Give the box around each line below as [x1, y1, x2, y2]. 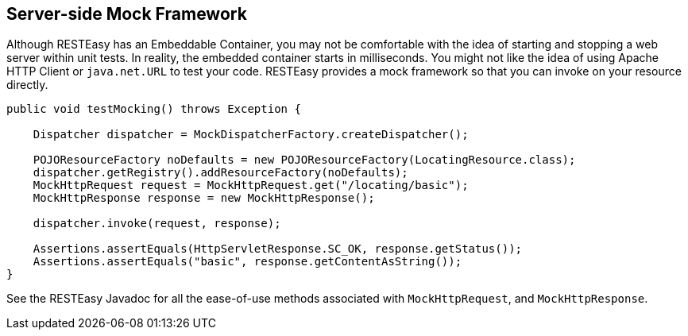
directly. [6, 78, 48, 92]
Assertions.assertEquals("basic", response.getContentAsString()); [33, 255, 462, 268]
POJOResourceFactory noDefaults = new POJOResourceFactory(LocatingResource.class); [33, 153, 576, 167]
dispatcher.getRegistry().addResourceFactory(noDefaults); [33, 166, 408, 180]
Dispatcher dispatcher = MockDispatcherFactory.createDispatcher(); [33, 128, 469, 141]
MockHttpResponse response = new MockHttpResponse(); [33, 191, 375, 205]
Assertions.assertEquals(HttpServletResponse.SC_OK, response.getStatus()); [33, 242, 523, 256]
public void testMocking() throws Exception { [6, 102, 301, 116]
